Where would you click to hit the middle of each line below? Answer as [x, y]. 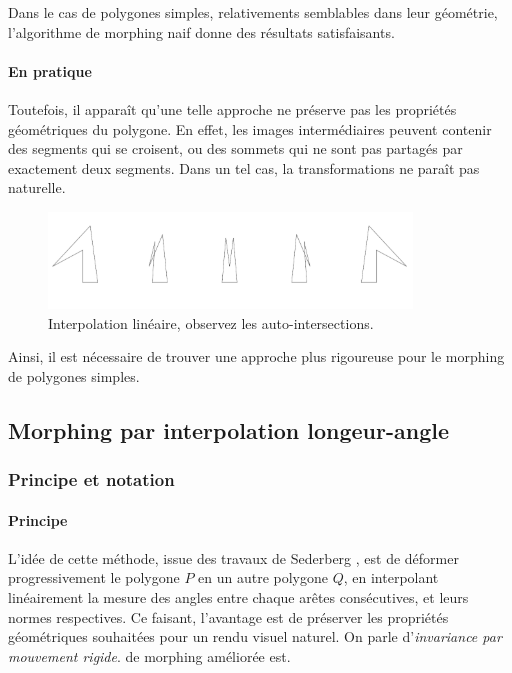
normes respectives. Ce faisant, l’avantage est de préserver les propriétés [228, 616]
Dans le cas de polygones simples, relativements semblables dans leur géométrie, [253, 12]
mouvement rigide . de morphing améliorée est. [149, 655]
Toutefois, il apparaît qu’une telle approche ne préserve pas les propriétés [232, 108]
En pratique [50, 70]
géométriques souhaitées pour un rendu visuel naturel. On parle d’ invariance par [255, 636]
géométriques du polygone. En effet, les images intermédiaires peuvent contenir [250, 128]
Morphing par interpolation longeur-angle [229, 429]
